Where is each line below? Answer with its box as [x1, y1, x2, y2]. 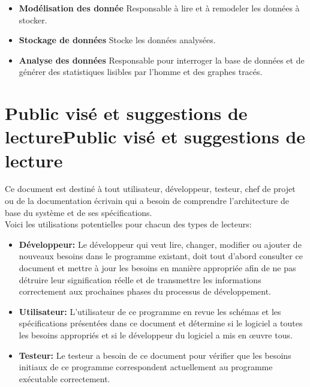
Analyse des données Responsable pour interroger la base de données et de [19, 53, 305, 66]
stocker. [19, 13, 47, 26]
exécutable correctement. [19, 372, 110, 385]
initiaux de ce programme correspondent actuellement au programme [19, 361, 273, 373]
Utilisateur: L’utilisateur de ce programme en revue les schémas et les [19, 305, 281, 317]
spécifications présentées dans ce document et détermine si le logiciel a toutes [19, 317, 303, 329]
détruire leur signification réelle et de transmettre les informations [19, 273, 261, 286]
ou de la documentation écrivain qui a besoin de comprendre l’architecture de [5, 194, 289, 207]
